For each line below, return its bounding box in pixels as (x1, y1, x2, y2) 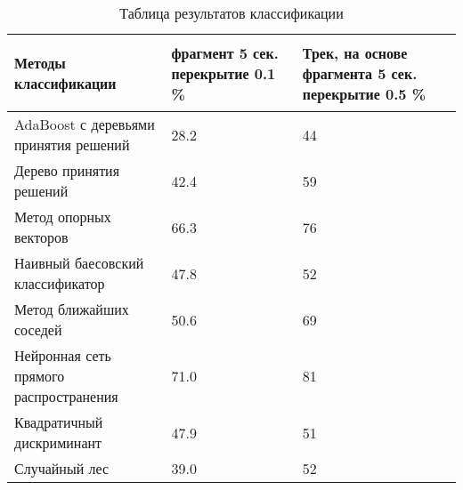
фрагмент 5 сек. (171, 42, 279, 63)
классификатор (14, 273, 105, 293)
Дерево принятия (14, 160, 120, 181)
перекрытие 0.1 (171, 62, 276, 84)
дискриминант (14, 432, 102, 453)
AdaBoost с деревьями (14, 114, 155, 134)
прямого (14, 365, 65, 386)
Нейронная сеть (14, 345, 111, 365)
